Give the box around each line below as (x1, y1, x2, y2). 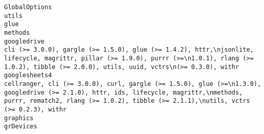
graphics (4, 114, 34, 122)
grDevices (4, 123, 37, 130)
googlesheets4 (4, 72, 52, 79)
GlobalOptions (4, 4, 52, 11)
